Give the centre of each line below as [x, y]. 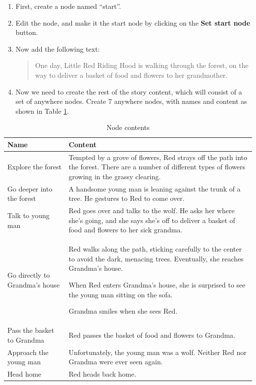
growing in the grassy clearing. [115, 176]
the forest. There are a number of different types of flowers [157, 167]
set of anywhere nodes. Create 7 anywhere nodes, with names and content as [131, 101]
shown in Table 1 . [42, 111]
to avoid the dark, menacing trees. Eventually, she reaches [156, 258]
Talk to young [29, 215]
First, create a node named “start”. [68, 6]
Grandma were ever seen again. [116, 362]
